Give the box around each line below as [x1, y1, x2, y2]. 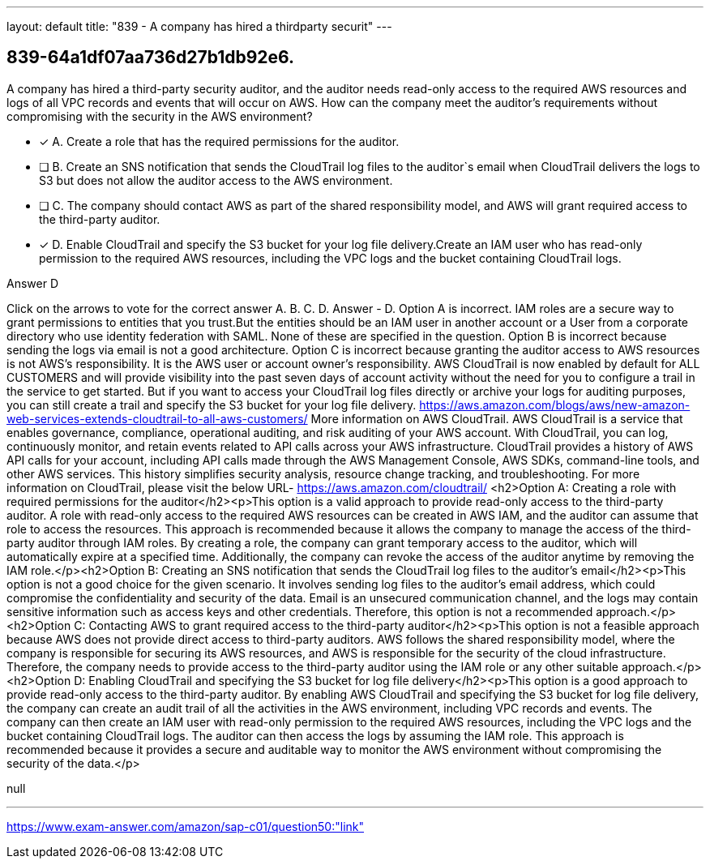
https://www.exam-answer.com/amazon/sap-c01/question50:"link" [6, 819, 365, 833]
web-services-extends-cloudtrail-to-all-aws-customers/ [6, 411, 308, 426]
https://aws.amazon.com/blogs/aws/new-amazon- [419, 397, 691, 412]
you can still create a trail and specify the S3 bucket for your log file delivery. [6, 397, 417, 412]
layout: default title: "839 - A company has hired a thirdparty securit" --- [6, 19, 392, 33]
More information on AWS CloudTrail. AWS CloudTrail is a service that [310, 411, 683, 426]
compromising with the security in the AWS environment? [6, 109, 313, 123]
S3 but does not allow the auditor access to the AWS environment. [39, 173, 393, 187]
